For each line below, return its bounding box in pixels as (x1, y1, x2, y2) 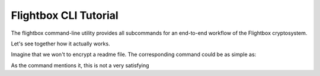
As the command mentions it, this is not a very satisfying (11, 62, 149, 69)
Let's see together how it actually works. (11, 40, 110, 47)
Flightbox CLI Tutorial (11, 9, 119, 22)
